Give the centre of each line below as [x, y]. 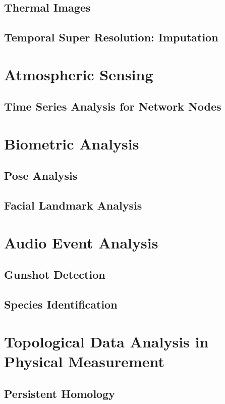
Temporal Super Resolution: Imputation [111, 37]
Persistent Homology [60, 393]
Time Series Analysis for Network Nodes [113, 106]
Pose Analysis [41, 175]
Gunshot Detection [55, 274]
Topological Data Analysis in [106, 341]
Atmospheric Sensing [79, 74]
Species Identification [61, 304]
